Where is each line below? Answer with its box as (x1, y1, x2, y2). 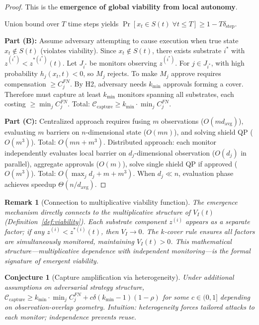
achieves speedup (4, 179, 56, 189)
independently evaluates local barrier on (4, 147, 126, 158)
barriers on (46, 127, 80, 137)
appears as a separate (185, 216, 250, 227)
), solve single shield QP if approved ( (122, 158, 238, 168)
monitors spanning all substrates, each (117, 88, 234, 99)
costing (4, 98, 26, 109)
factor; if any (4, 226, 45, 236)
